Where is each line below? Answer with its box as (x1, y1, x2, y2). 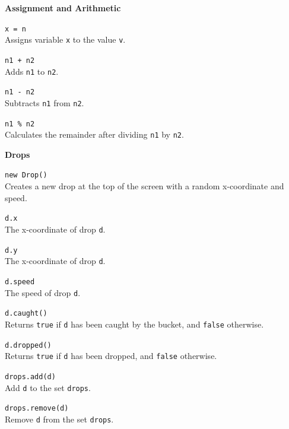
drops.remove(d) (5, 404, 69, 413)
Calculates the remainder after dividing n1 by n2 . (5, 128, 184, 141)
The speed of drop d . (5, 286, 81, 298)
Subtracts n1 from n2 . (5, 96, 84, 109)
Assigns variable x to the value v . (5, 33, 126, 46)
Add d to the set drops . (5, 381, 91, 393)
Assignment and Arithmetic (5, 2, 121, 14)
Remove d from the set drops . (5, 412, 114, 425)
